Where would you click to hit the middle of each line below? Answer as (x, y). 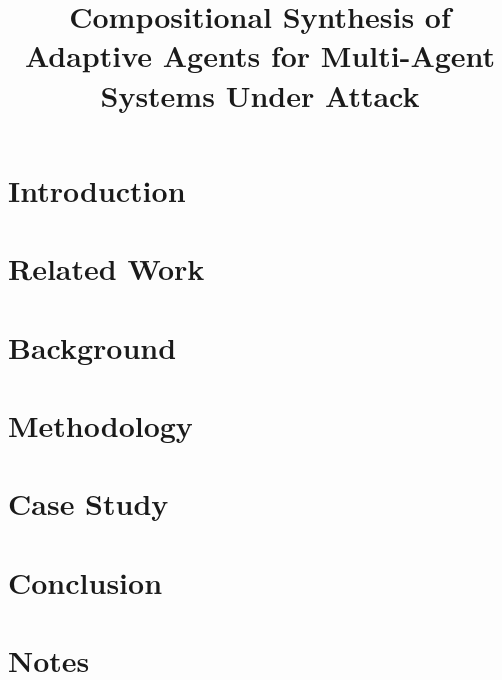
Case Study (88, 503)
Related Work (106, 268)
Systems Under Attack (260, 94)
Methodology (100, 424)
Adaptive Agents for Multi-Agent (260, 55)
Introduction (97, 189)
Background (92, 346)
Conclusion (85, 581)
